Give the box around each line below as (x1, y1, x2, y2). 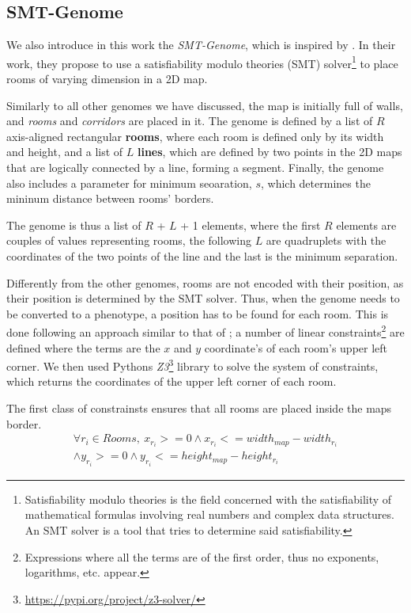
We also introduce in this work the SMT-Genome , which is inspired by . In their (6, 36, 396, 53)
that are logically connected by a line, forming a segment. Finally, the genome (6, 159, 384, 176)
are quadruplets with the (266, 232, 386, 249)
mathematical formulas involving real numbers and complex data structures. (25, 506, 394, 523)
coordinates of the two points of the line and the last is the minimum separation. (6, 247, 398, 264)
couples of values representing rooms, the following (6, 232, 251, 249)
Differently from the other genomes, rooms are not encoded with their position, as (6, 274, 404, 291)
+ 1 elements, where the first (180, 216, 321, 233)
